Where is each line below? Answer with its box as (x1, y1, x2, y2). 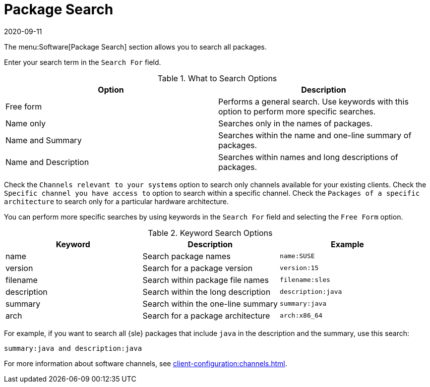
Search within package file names (142, 275, 269, 285)
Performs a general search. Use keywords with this (218, 96, 409, 107)
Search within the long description (142, 286, 271, 297)
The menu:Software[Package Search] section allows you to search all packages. (4, 42, 267, 51)
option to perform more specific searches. (218, 106, 376, 116)
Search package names (142, 251, 231, 261)
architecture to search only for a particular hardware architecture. (4, 197, 229, 206)
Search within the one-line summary (142, 298, 278, 309)
